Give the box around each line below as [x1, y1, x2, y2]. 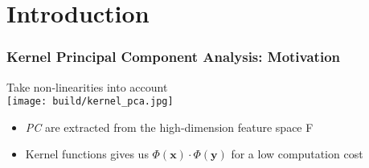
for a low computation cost [231, 145, 363, 162]
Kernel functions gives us [25, 145, 149, 162]
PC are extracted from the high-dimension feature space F [25, 118, 314, 135]
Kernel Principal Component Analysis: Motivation [6, 47, 341, 67]
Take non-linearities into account [6, 78, 168, 95]
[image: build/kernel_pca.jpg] [6, 96, 174, 108]
